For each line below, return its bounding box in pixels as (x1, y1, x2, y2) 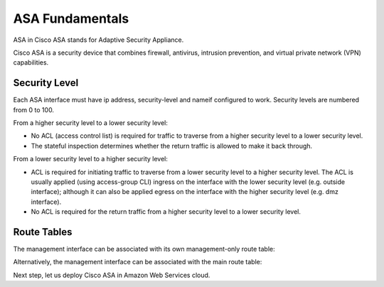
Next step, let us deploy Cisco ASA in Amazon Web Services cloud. (13, 271, 210, 279)
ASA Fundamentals (13, 11, 129, 26)
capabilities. (13, 58, 49, 67)
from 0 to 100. (13, 105, 55, 114)
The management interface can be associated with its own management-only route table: (13, 245, 275, 254)
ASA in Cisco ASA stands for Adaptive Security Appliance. (13, 36, 184, 44)
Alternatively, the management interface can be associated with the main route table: (13, 258, 262, 266)
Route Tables (13, 226, 73, 238)
